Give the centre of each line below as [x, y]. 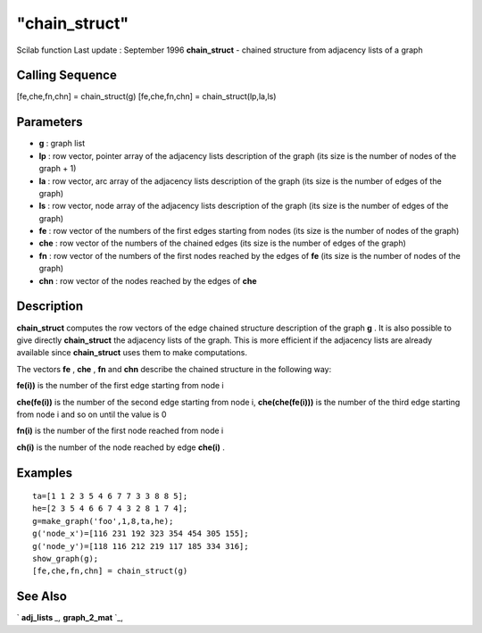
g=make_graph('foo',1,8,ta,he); [103, 521]
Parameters [50, 122]
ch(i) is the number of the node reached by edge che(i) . [120, 447]
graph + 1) [58, 169]
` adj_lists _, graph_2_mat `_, [70, 618]
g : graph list [62, 144]
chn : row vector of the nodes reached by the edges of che [148, 280]
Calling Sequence [67, 75]
